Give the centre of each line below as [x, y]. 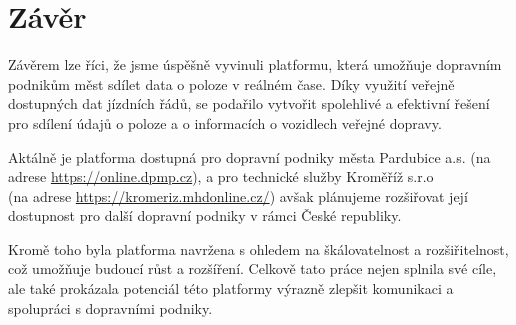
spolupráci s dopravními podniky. [110, 307]
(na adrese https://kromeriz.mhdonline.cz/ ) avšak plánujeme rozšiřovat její [238, 195]
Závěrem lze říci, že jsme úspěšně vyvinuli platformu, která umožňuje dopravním [255, 64]
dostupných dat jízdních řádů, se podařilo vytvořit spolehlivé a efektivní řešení [249, 103]
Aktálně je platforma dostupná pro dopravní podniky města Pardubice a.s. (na [249, 156]
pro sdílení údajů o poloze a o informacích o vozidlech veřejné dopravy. [225, 122]
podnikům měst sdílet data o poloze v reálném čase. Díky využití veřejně [231, 83]
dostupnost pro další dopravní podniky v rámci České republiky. [205, 215]
